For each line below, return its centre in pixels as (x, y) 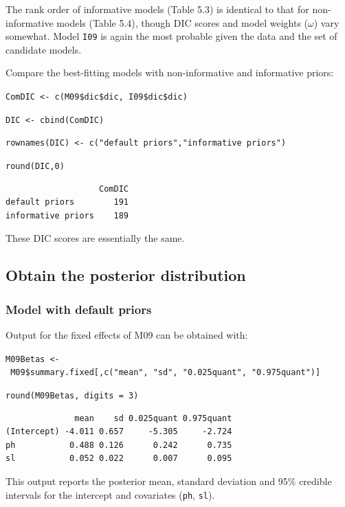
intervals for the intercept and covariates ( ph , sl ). (110, 494)
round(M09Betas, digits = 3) (72, 395)
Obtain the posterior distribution (126, 275)
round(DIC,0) (35, 166)
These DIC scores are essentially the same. (95, 238)
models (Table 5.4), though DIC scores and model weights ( (182, 22)
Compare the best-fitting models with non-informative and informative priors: (170, 72)
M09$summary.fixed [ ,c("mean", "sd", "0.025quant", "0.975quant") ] (166, 373)
